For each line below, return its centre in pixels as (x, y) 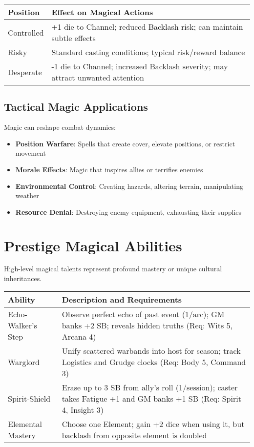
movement (31, 153)
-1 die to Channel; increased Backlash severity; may (140, 66)
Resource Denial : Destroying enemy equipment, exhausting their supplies (128, 212)
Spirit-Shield (29, 398)
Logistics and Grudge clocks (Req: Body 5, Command (154, 362)
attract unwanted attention (98, 77)
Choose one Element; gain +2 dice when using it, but (153, 424)
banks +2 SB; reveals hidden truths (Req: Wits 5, (147, 325)
